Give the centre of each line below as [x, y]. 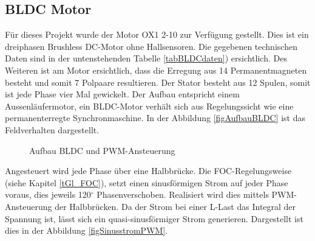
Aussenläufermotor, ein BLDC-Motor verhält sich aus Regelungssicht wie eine [149, 106]
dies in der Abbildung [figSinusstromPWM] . [86, 230]
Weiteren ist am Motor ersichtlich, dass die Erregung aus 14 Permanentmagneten [156, 70]
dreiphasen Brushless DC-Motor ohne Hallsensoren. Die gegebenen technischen [151, 46]
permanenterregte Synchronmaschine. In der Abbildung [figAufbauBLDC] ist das [155, 118]
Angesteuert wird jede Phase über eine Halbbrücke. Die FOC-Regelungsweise [148, 171]
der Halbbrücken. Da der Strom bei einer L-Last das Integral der [175, 206]
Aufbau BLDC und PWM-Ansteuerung [102, 150]
